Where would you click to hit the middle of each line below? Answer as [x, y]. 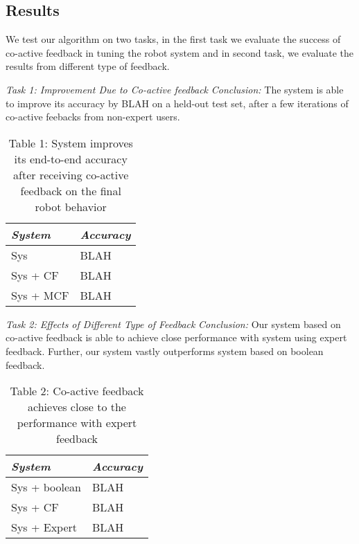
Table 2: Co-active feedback [77, 391]
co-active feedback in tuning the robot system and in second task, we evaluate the [179, 52]
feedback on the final [71, 190]
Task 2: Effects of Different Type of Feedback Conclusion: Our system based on [173, 324]
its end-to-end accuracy [71, 158]
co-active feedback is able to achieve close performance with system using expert [176, 337]
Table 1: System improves [71, 143]
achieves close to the [77, 407]
